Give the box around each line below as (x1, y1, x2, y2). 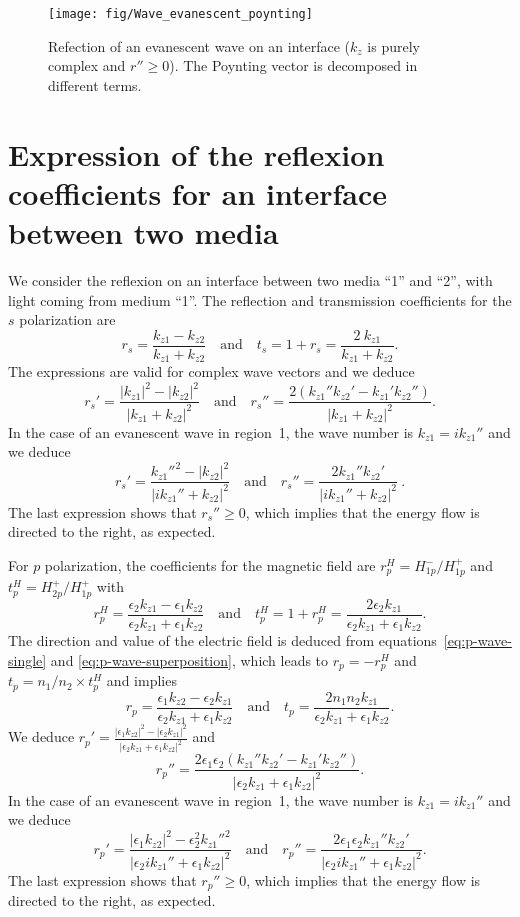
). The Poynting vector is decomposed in (169, 55, 418, 76)
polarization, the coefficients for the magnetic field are (44, 555, 376, 576)
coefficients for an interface (8, 172, 388, 213)
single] (8, 649, 47, 670)
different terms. (48, 74, 142, 95)
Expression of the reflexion (8, 133, 385, 174)
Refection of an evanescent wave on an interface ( (48, 35, 351, 56)
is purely (367, 35, 420, 56)
